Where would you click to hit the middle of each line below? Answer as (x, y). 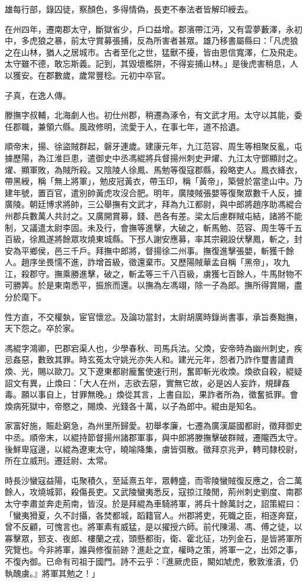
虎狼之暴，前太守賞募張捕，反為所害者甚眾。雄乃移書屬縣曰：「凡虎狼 (164, 40)
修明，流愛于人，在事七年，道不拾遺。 (170, 126)
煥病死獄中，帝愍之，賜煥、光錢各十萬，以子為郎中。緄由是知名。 (133, 406)
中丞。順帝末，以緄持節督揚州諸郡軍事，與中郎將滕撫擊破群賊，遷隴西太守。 (153, 437)
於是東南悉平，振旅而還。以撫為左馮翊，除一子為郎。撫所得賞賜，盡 (170, 285)
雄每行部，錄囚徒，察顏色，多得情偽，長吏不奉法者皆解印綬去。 (129, 9)
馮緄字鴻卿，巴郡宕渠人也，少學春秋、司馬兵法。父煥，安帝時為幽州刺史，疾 (153, 348)
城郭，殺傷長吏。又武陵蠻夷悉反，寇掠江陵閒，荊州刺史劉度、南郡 (174, 492)
